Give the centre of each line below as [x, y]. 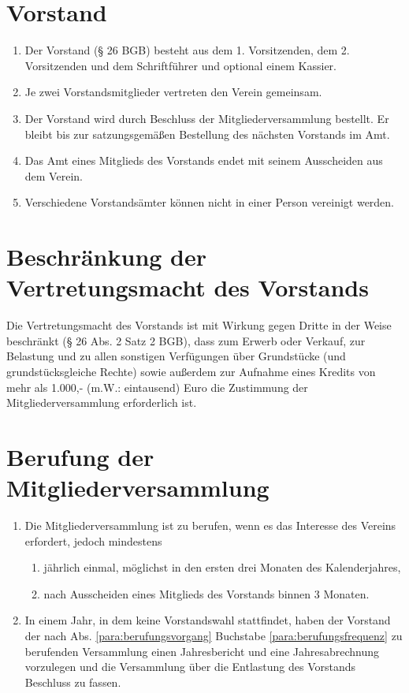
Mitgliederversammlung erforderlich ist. [102, 402]
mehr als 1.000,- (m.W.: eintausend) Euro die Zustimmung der [157, 387]
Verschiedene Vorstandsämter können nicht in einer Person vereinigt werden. [210, 202]
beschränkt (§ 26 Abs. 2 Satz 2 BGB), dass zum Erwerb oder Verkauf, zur [186, 340]
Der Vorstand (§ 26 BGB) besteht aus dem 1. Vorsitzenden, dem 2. [187, 50]
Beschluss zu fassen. [73, 682]
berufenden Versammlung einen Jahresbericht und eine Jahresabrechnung [202, 651]
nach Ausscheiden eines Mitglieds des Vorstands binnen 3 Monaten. [206, 593]
